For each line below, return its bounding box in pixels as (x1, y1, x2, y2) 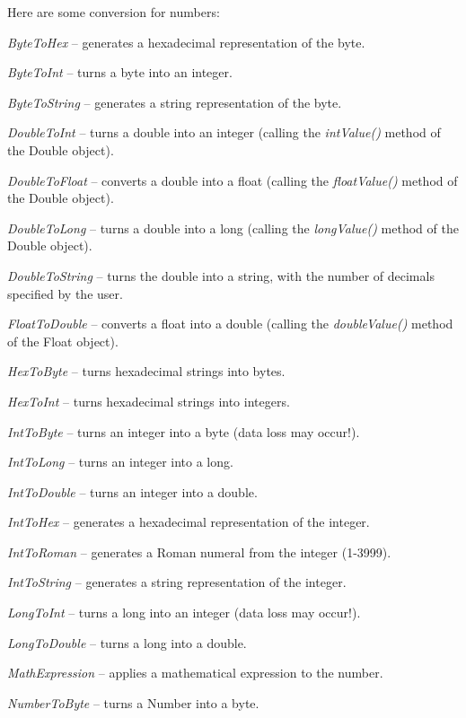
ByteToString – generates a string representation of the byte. (7, 92, 342, 111)
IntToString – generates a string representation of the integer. (7, 573, 347, 591)
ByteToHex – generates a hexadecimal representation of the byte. (7, 32, 365, 51)
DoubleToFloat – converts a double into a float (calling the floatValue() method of (7, 171, 458, 189)
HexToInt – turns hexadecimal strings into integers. (7, 391, 290, 410)
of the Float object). (7, 331, 119, 350)
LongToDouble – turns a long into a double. (7, 633, 247, 652)
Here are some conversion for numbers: (7, 3, 220, 21)
